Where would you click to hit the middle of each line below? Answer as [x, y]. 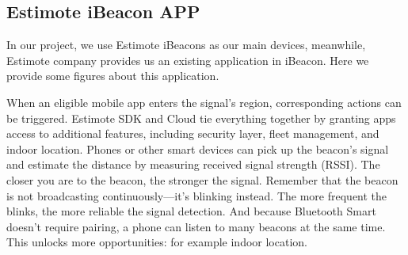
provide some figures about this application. [113, 76]
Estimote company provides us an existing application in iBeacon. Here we [188, 60]
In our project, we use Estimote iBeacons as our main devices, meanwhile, [186, 45]
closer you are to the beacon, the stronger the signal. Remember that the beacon [202, 179]
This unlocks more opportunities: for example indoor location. [157, 242]
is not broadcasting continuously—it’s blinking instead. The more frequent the [197, 195]
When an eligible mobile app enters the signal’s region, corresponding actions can [204, 102]
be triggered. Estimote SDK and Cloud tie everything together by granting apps [201, 118]
